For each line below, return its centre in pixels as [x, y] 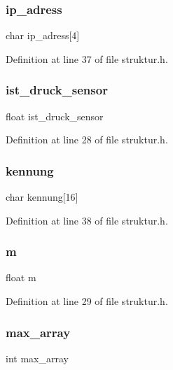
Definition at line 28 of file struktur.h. [87, 140]
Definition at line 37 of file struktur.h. [87, 58]
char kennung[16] [42, 197]
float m [21, 277]
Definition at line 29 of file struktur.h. [87, 301]
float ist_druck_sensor [55, 116]
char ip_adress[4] [43, 35]
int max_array [37, 358]
